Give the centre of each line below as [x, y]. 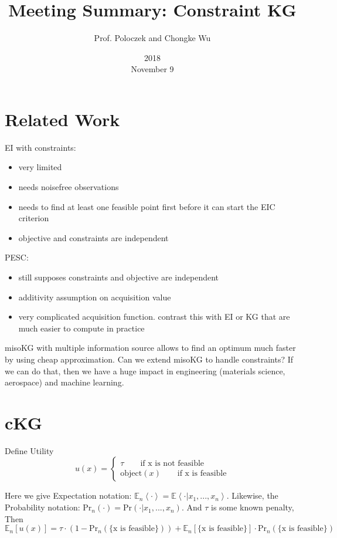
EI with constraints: [40, 147]
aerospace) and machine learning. [64, 382]
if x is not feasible [172, 464]
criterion [34, 218]
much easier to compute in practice [81, 328]
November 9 [152, 69]
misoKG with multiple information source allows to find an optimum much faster [150, 348]
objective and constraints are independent [93, 237]
